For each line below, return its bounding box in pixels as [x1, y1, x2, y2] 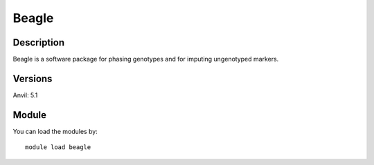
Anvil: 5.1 [12, 90, 38, 99]
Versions [12, 72, 53, 84]
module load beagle [25, 144, 91, 151]
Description [12, 37, 65, 48]
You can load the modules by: [12, 127, 98, 135]
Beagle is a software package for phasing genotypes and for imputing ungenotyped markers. [12, 55, 279, 64]
